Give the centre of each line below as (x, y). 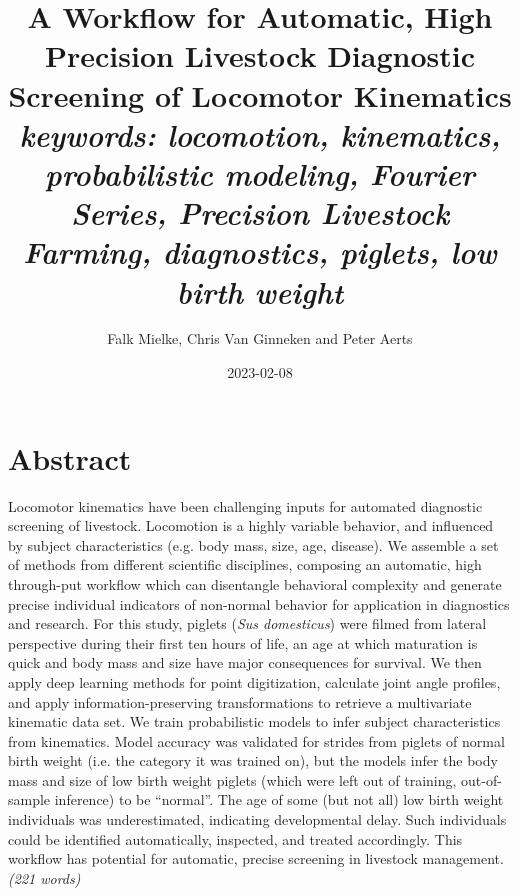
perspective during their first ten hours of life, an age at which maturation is (243, 642)
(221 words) (44, 877)
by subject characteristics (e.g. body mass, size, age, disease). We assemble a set (253, 544)
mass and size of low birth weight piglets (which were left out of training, (232, 779)
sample (29, 799)
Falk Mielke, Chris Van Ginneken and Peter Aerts (260, 338)
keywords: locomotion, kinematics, (260, 134)
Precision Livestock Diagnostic (260, 55)
